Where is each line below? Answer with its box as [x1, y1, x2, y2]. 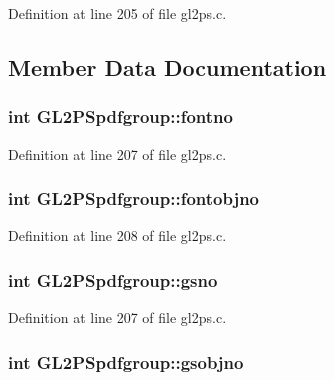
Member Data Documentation [8, 51, 327, 82]
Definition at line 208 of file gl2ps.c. [8, 225, 227, 246]
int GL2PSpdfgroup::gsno [8, 267, 218, 292]
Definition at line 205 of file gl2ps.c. [8, 3, 227, 23]
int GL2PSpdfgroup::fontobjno [8, 186, 260, 211]
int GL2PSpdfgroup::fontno [8, 104, 233, 129]
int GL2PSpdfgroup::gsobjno [8, 349, 244, 374]
